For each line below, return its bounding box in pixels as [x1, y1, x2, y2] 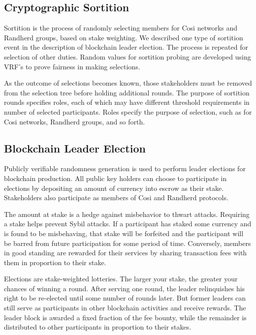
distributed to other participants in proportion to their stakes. [4, 322, 192, 332]
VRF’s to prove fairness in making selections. [4, 61, 140, 71]
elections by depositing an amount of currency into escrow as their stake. [4, 183, 224, 193]
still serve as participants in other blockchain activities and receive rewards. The [4, 303, 246, 313]
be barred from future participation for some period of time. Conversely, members [4, 238, 251, 248]
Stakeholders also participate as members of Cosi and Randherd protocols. [4, 192, 228, 203]
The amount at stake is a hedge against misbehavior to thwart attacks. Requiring [4, 209, 250, 219]
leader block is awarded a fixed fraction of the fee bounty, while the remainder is [4, 312, 247, 322]
